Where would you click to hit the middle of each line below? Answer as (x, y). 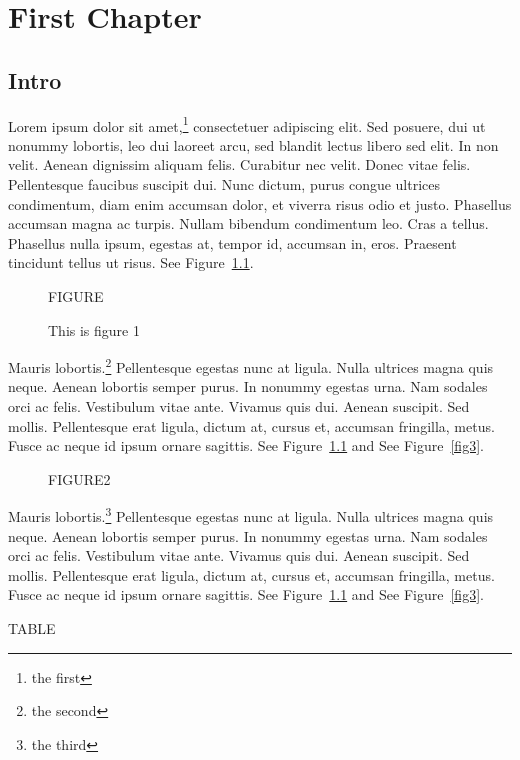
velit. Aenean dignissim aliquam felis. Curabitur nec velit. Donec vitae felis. (239, 164)
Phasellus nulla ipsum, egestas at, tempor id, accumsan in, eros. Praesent (232, 242)
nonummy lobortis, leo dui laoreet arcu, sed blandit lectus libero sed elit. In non (253, 144)
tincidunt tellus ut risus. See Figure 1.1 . (131, 262)
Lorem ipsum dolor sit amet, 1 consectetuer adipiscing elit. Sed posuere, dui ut (247, 124)
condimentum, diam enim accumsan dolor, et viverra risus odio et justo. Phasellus (260, 203)
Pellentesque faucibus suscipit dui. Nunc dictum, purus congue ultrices (224, 184)
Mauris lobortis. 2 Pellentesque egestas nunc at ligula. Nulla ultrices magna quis (251, 365)
